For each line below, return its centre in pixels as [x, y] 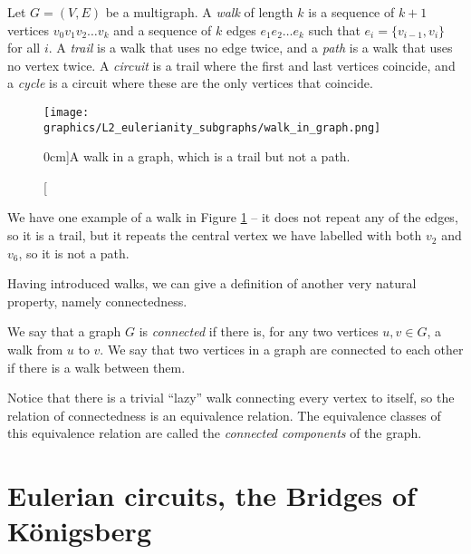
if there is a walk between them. [96, 367]
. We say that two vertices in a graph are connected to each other [282, 350]
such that [334, 29]
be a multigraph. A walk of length [199, 12]
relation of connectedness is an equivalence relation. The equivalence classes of [224, 415]
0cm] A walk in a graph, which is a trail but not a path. [197, 156]
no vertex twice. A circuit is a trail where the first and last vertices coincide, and [231, 65]
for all [24, 48]
